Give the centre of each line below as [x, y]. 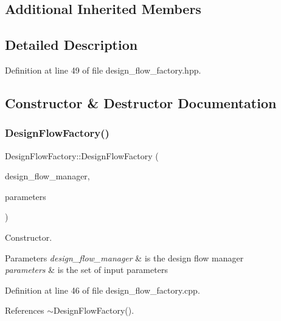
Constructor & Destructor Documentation [141, 102]
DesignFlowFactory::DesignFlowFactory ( [82, 155]
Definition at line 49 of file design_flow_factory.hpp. [103, 70]
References [25, 310]
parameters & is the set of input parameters [86, 270]
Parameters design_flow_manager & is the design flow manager [124, 257]
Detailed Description [71, 45]
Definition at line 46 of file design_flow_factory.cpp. [102, 290]
